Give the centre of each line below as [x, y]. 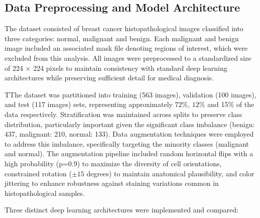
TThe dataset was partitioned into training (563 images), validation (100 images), [131, 94]
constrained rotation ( [38, 173]
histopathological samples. [45, 193]
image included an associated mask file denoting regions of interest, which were [126, 48]
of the [245, 104]
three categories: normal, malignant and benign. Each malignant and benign [122, 38]
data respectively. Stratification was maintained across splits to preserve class [123, 114]
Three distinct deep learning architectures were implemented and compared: [121, 210]
